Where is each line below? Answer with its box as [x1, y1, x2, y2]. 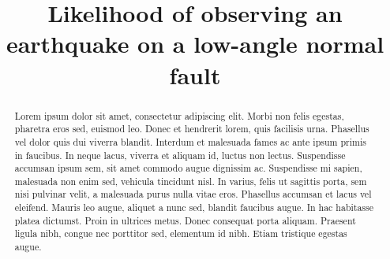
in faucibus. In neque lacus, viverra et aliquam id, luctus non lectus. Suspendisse [14, 148, 346, 161]
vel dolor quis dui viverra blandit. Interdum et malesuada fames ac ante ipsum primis [14, 135, 366, 148]
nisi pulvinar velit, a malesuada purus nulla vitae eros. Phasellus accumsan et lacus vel [14, 187, 372, 201]
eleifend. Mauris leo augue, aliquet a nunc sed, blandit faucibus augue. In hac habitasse [14, 201, 374, 214]
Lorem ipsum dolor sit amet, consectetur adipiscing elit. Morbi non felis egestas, [14, 109, 344, 122]
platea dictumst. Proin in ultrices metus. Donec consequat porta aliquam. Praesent [14, 213, 356, 227]
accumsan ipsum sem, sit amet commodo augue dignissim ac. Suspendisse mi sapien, [14, 161, 362, 175]
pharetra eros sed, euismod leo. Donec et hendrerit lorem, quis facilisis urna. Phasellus [14, 122, 369, 135]
